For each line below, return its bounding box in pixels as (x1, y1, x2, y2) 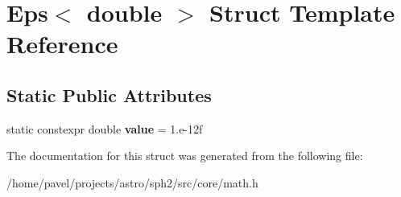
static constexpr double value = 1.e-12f (6, 120, 203, 137)
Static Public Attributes (6, 82, 212, 107)
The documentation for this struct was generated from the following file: (6, 147, 363, 164)
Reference (6, 27, 118, 60)
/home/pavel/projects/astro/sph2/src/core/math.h (6, 174, 258, 191)
